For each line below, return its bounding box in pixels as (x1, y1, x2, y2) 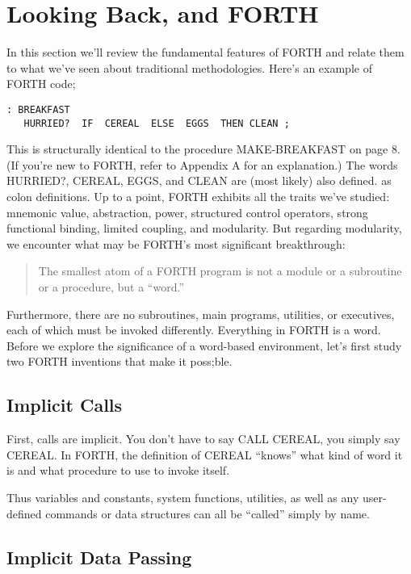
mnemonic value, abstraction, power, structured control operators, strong (6, 203, 368, 220)
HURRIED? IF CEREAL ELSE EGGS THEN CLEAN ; (23, 117, 290, 129)
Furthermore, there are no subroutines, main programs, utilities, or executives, (6, 305, 395, 322)
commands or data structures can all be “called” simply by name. (45, 505, 370, 522)
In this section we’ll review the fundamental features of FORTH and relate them (6, 44, 405, 61)
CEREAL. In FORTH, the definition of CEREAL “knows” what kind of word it (6, 446, 403, 463)
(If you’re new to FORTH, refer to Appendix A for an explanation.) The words (6, 156, 398, 173)
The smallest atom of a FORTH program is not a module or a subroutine (38, 262, 402, 279)
